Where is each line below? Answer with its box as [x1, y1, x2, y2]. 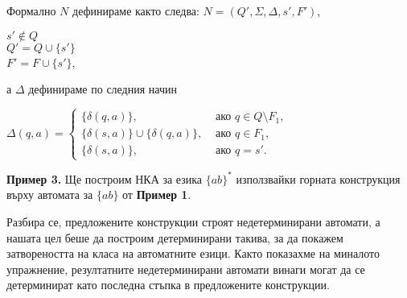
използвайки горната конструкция [236, 170, 401, 187]
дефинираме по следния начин [28, 81, 177, 97]
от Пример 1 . [122, 186, 191, 203]
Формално [6, 2, 56, 19]
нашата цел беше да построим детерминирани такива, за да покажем [6, 229, 343, 246]
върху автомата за [6, 186, 93, 203]
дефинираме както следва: [72, 2, 199, 19]
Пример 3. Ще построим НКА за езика [6, 170, 203, 187]
